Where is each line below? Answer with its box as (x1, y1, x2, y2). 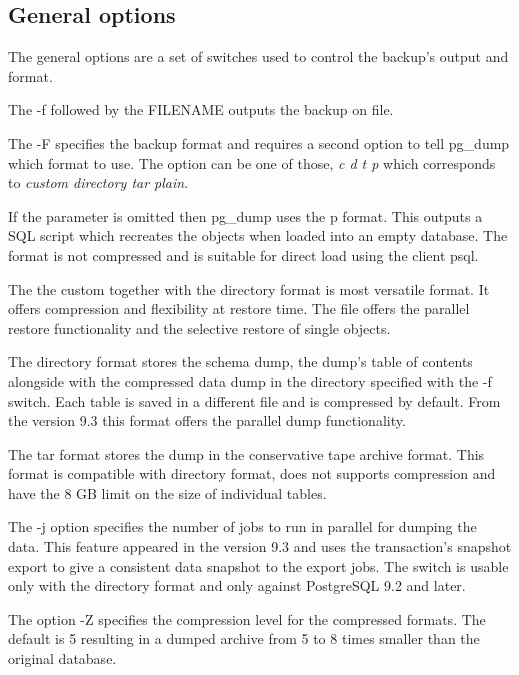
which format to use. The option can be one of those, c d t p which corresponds (8, 152, 496, 173)
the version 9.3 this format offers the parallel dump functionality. (8, 410, 406, 431)
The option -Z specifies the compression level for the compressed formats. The (8, 608, 486, 629)
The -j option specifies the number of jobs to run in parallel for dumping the (8, 516, 477, 537)
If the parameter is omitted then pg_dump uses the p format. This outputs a (8, 205, 483, 226)
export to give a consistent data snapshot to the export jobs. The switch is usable (8, 555, 509, 576)
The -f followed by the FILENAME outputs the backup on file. (8, 99, 394, 120)
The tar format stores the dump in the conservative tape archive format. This (8, 443, 485, 464)
